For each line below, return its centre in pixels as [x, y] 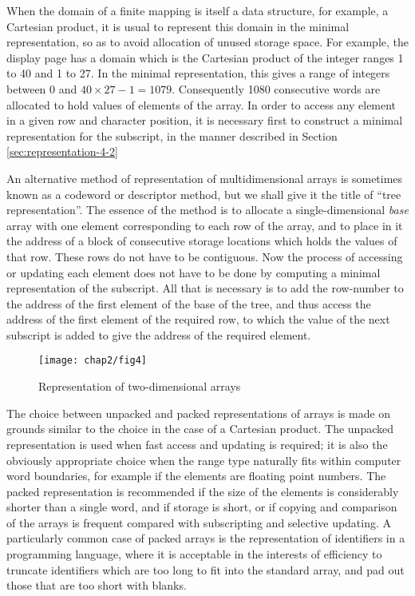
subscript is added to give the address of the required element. [159, 334]
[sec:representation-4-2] [62, 151]
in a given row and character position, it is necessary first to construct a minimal [205, 120]
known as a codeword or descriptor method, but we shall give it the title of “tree [204, 194]
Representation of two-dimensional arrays [140, 386]
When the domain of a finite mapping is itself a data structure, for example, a [198, 10]
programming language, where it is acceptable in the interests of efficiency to [194, 554]
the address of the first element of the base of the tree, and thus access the [189, 303]
